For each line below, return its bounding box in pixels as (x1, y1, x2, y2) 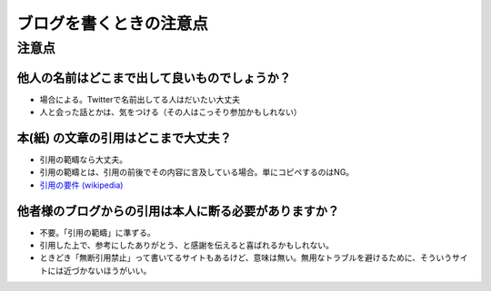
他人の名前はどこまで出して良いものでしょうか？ (16, 70, 291, 85)
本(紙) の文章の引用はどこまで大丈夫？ (16, 130, 232, 145)
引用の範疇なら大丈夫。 (39, 154, 127, 165)
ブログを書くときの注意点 (16, 14, 209, 34)
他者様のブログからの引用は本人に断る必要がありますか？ (16, 203, 340, 218)
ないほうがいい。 (86, 265, 152, 276)
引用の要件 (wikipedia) (39, 179, 124, 190)
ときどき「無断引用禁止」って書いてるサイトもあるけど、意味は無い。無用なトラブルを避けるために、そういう (39, 252, 453, 263)
